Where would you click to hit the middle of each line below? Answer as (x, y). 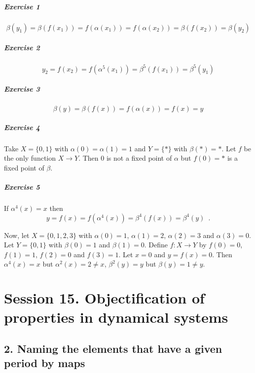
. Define (156, 245)
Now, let (17, 235)
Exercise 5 (22, 187)
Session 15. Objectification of (104, 298)
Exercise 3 (22, 89)
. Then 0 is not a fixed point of (125, 158)
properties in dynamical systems (116, 317)
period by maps (45, 363)
